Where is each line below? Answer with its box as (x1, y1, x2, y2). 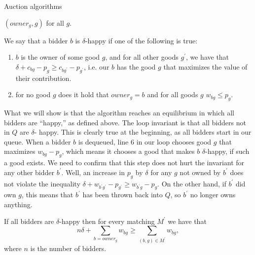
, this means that (21, 189, 73, 200)
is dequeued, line (78, 136, 129, 146)
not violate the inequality (4, 178, 80, 188)
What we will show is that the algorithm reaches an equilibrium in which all (4, 107, 235, 117)
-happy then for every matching (59, 216, 155, 226)
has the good (116, 61, 156, 72)
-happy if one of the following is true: (85, 35, 198, 45)
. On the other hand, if (157, 178, 226, 188)
